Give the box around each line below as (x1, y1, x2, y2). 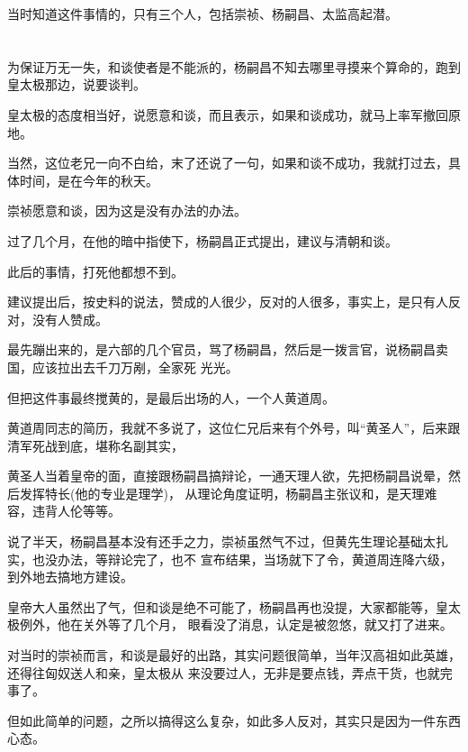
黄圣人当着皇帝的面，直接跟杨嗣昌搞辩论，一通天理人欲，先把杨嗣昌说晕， (7, 466, 448, 485)
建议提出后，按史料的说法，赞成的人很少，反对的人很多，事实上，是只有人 (7, 292, 448, 311)
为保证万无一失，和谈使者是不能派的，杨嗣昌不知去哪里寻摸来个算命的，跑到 (7, 57, 461, 76)
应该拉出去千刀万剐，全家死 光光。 (31, 357, 238, 376)
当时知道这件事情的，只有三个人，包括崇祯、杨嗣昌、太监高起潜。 (7, 5, 398, 23)
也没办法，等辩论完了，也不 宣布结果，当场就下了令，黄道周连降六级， (31, 549, 453, 568)
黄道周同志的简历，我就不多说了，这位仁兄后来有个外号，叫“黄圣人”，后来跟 (7, 418, 461, 437)
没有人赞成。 (31, 309, 108, 328)
